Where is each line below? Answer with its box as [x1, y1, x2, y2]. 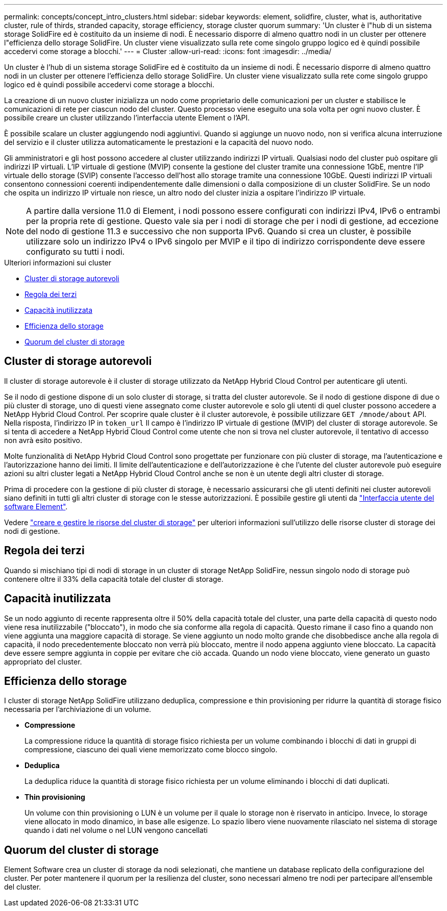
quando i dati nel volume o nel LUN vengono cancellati [24, 826, 208, 835]
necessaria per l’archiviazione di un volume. [4, 705, 152, 714]
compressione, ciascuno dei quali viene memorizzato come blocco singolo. [24, 745, 278, 754]
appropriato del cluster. [4, 657, 82, 666]
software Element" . [4, 502, 68, 511]
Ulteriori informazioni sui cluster [4, 258, 112, 267]
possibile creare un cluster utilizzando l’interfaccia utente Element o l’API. [4, 113, 250, 122]
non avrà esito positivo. [4, 435, 82, 445]
